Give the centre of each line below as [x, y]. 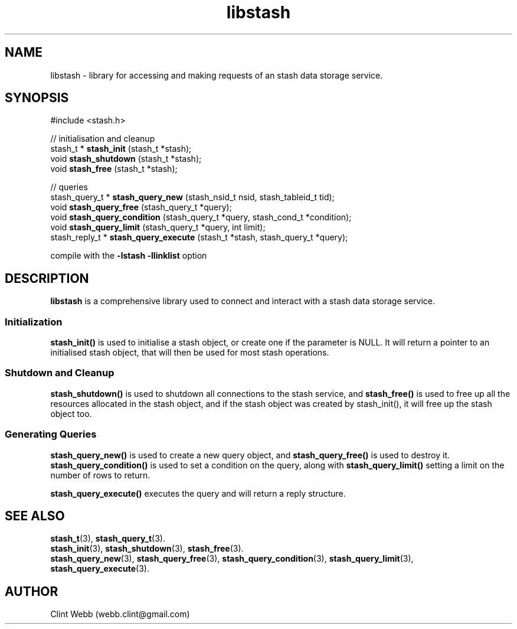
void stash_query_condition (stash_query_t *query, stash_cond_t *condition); [201, 217]
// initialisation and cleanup [103, 139]
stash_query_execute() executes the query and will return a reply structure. [198, 493]
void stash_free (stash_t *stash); [114, 169]
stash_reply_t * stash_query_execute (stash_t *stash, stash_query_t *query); [199, 237]
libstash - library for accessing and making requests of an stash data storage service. [217, 75]
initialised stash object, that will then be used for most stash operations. [190, 353]
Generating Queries [51, 434]
